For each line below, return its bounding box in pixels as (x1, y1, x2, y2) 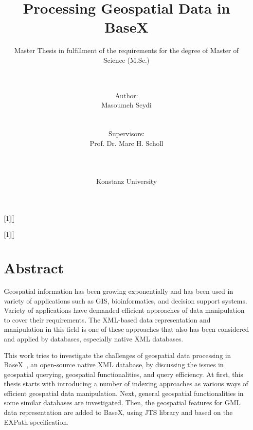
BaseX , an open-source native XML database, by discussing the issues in (4, 359, 224, 370)
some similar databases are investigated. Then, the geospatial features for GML (4, 397, 241, 408)
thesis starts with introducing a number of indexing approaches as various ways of (4, 378, 249, 389)
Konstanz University (96, 176, 157, 186)
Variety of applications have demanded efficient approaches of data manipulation (4, 305, 245, 315)
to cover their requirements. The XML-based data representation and (4, 314, 211, 324)
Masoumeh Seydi (101, 100, 152, 110)
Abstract (4, 258, 64, 277)
